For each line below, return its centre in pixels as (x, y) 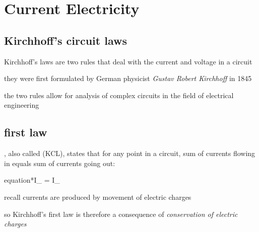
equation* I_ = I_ (32, 180)
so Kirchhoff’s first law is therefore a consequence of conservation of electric (121, 214)
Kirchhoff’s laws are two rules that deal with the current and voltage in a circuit (128, 61)
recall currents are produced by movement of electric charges (98, 197)
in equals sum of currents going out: (60, 163)
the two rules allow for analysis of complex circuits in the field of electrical (119, 95)
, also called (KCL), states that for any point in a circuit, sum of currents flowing (130, 153)
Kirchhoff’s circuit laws (66, 40)
